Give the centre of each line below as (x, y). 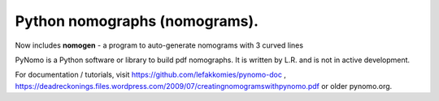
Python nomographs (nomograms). (137, 21)
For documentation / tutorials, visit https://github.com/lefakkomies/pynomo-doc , (150, 75)
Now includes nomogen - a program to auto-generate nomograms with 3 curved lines (159, 45)
